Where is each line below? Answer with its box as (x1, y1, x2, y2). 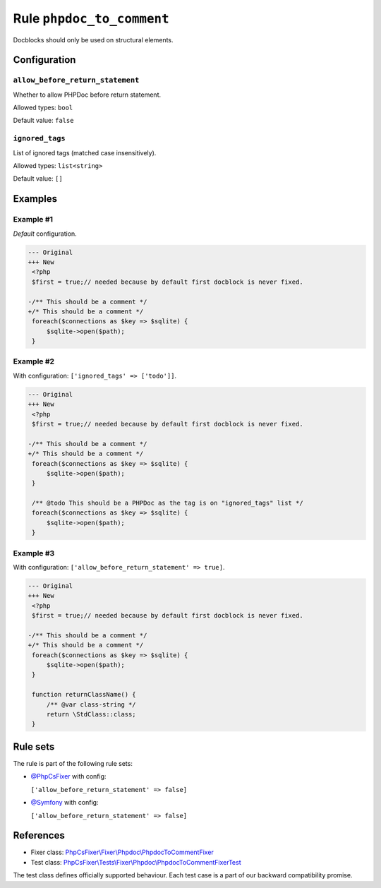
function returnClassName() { (32, 690, 137, 699)
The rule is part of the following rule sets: (13, 759, 133, 767)
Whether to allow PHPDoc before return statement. (13, 90, 162, 99)
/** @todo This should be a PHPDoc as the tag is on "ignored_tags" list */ (32, 499, 303, 508)
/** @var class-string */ (46, 700, 137, 709)
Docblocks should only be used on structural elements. (13, 35, 174, 44)
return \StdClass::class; (46, 710, 137, 719)
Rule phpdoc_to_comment (13, 11, 169, 26)
